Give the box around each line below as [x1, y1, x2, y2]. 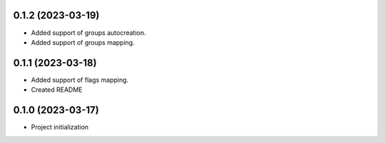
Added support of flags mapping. [31, 75, 129, 84]
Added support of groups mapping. [31, 38, 135, 46]
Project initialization [31, 123, 89, 132]
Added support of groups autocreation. [31, 28, 146, 37]
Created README [31, 85, 83, 94]
